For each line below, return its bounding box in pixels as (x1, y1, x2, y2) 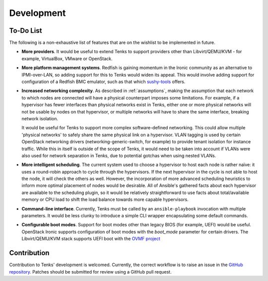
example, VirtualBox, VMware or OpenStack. (21, 55, 113, 62)
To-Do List (9, 26, 42, 35)
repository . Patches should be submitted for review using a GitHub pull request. (9, 269, 172, 275)
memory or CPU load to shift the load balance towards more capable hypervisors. (21, 196, 189, 202)
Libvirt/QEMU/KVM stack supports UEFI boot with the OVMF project (21, 236, 161, 242)
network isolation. (21, 115, 59, 121)
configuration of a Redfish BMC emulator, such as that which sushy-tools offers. (21, 79, 186, 85)
